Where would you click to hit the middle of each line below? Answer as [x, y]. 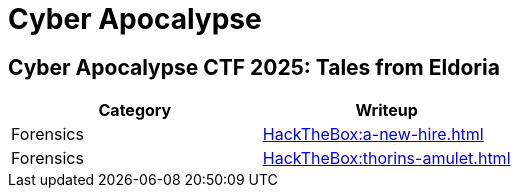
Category [135, 110]
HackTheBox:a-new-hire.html [373, 134]
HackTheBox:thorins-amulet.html [386, 158]
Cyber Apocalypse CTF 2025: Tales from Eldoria [254, 67]
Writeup [386, 110]
